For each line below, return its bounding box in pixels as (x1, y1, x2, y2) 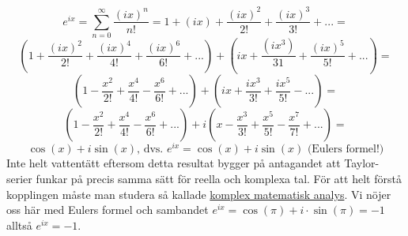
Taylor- (344, 155, 380, 171)
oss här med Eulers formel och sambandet (6, 201, 209, 218)
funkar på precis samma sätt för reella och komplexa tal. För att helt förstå (36, 170, 402, 186)
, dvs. (137, 144, 164, 155)
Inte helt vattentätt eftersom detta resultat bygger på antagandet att (6, 155, 341, 171)
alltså (6, 216, 32, 233)
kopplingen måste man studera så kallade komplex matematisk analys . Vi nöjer (6, 185, 391, 202)
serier (6, 170, 32, 186)
